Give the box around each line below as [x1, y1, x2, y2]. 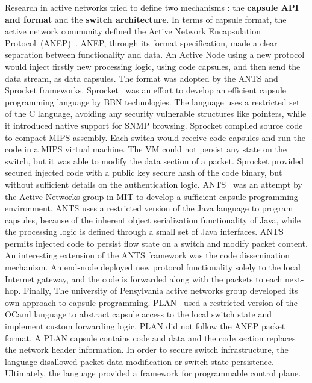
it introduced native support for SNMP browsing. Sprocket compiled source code [5, 119, 303, 131]
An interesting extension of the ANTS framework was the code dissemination [5, 249, 290, 261]
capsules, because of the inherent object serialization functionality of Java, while [5, 213, 301, 226]
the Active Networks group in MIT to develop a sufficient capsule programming [5, 190, 298, 202]
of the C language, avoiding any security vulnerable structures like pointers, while [5, 107, 307, 120]
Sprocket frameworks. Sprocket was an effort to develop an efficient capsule [5, 84, 287, 96]
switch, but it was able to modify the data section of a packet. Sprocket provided [5, 154, 304, 167]
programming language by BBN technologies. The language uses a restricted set [5, 95, 300, 108]
